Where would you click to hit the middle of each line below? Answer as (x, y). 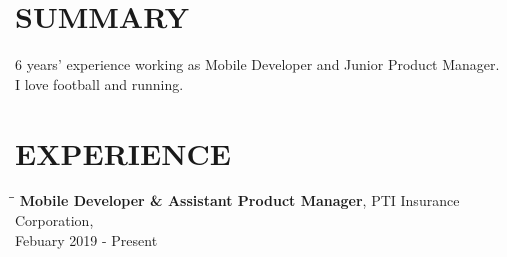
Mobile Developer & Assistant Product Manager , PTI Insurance (239, 200)
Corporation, (54, 220)
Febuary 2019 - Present (86, 239)
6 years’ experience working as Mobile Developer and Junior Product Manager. (257, 64)
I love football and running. (99, 83)
